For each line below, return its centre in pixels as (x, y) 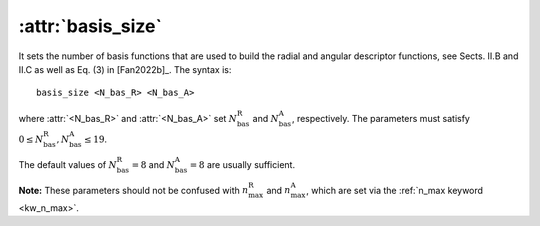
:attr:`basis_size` (90, 26)
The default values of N (67, 164)
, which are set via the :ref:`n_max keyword (395, 190)
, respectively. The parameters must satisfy (380, 118)
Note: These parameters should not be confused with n (133, 190)
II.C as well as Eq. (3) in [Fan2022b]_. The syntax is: (125, 69)
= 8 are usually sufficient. (242, 164)
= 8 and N (153, 164)
